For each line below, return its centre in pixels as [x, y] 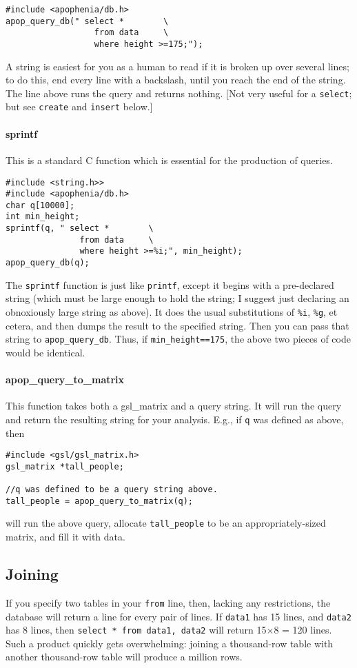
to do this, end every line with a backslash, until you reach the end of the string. [176, 80]
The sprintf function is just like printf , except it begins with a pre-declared [170, 284]
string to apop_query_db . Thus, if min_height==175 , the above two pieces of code [178, 339]
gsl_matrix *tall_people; [65, 466]
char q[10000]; [40, 205]
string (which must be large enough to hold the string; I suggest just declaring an [177, 298]
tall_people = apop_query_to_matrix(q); [100, 501]
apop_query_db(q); [48, 263]
